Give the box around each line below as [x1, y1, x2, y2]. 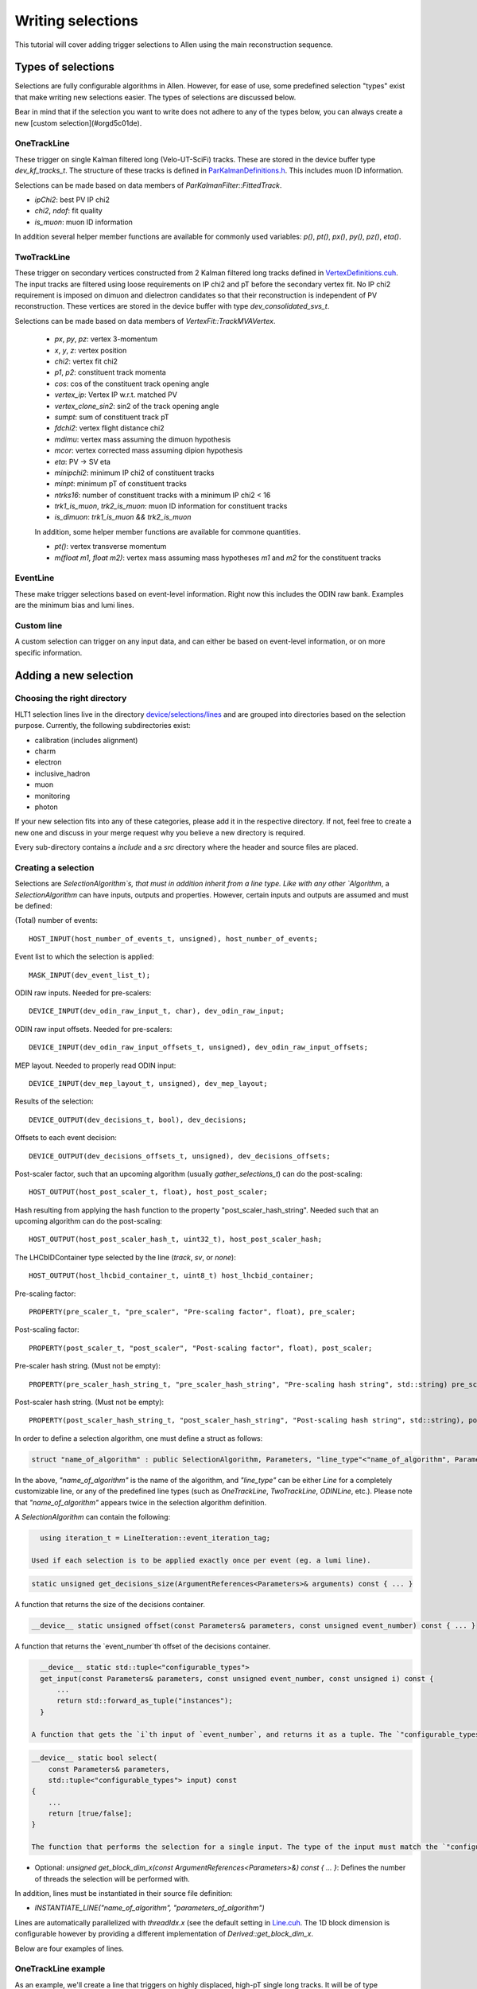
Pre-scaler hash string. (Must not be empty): [14, 1361, 161, 1371]
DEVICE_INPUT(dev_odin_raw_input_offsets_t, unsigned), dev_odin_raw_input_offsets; [29, 1043, 369, 1052]
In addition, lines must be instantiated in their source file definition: [14, 1889, 233, 1898]
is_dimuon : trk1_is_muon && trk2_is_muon [54, 512, 192, 522]
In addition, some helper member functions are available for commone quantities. [34, 527, 301, 536]
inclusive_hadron [34, 769, 91, 778]
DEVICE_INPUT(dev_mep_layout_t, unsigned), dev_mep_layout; [29, 1079, 268, 1088]
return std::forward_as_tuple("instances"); [56, 1696, 234, 1706]
